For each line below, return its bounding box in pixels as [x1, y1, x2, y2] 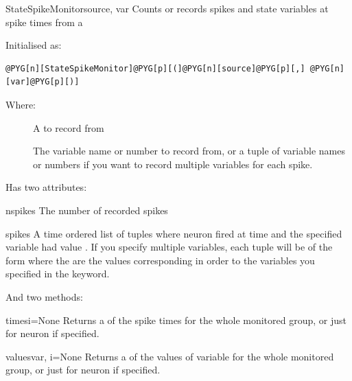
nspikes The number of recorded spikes [5, 203, 168, 217]
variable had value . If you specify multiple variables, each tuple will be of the [5, 240, 333, 254]
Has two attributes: [5, 180, 87, 194]
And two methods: [5, 289, 83, 303]
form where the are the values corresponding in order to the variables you [5, 253, 315, 267]
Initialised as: [5, 38, 62, 52]
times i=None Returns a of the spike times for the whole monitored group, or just [5, 312, 347, 327]
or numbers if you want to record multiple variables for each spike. [33, 157, 313, 171]
